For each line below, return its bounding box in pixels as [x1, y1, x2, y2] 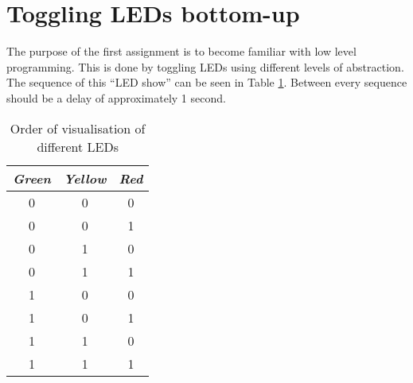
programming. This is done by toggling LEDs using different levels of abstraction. [6, 58, 404, 75]
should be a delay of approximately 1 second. [6, 89, 226, 106]
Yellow [63, 168, 107, 188]
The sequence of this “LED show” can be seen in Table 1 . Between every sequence [6, 74, 407, 91]
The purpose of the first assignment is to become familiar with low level [6, 43, 357, 60]
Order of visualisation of [10, 118, 146, 137]
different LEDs [37, 137, 119, 156]
